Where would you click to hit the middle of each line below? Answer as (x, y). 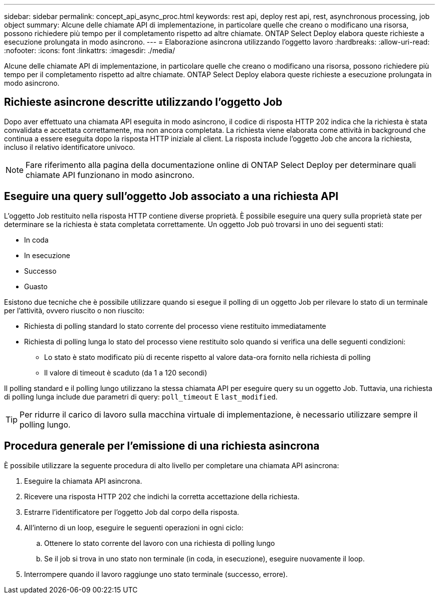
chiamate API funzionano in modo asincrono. (110, 175)
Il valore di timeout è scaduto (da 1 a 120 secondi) (126, 372)
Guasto (36, 286)
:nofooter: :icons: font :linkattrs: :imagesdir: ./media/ (90, 50)
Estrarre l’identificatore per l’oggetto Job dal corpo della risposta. (132, 512)
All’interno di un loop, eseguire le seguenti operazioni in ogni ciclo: (134, 527)
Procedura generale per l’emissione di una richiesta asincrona (162, 446)
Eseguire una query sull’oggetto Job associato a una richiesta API (171, 196)
